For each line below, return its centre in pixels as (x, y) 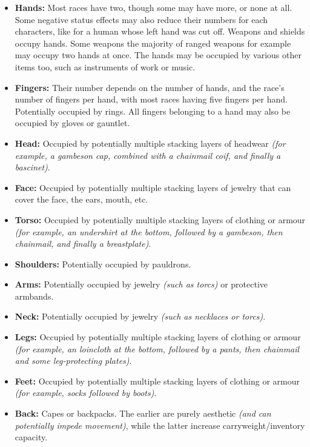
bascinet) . (32, 167)
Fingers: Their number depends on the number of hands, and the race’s (150, 87)
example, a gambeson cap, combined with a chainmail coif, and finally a (148, 155)
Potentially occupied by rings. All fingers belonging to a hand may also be (153, 111)
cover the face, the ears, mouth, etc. (81, 199)
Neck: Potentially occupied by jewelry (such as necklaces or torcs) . (140, 316)
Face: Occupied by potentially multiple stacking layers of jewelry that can (153, 187)
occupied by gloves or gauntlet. (72, 123)
